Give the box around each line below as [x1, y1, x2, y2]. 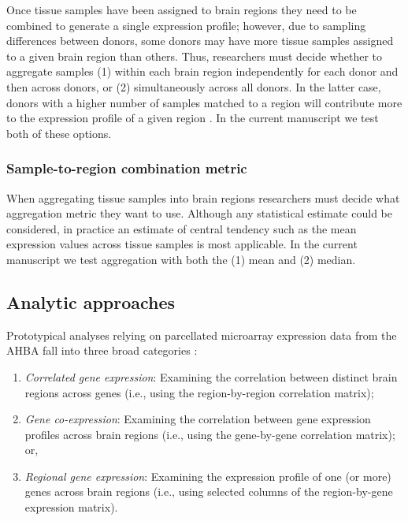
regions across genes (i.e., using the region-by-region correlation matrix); [24, 384, 374, 400]
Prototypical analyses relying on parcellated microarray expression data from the [6, 326, 397, 343]
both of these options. [6, 125, 112, 141]
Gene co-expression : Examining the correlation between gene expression [24, 411, 371, 427]
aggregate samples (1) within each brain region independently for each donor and [6, 63, 399, 80]
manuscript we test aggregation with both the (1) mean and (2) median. [6, 251, 356, 267]
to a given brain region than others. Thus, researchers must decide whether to [6, 47, 383, 64]
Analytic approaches [6, 289, 176, 314]
